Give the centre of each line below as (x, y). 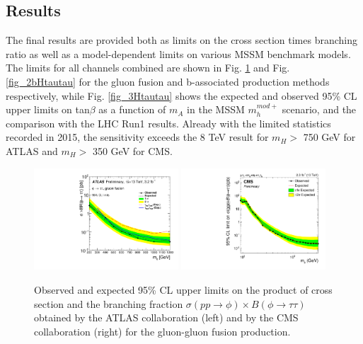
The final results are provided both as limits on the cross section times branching (182, 40)
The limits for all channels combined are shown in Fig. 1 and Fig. (148, 68)
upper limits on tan (48, 109)
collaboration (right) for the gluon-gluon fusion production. (162, 331)
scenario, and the (319, 109)
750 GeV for (329, 137)
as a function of (132, 109)
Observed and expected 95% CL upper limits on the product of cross (183, 289)
